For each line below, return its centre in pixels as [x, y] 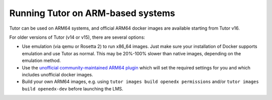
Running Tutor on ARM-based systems [92, 13]
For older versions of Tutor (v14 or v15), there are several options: [77, 37]
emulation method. [41, 61]
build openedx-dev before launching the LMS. [73, 88]
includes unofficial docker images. [57, 74]
